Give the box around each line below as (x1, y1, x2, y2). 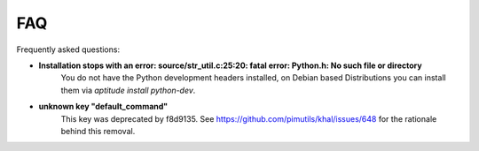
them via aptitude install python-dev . (60, 85, 196, 95)
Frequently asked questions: (16, 44, 120, 55)
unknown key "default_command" (38, 102, 169, 112)
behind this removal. (60, 125, 136, 136)
